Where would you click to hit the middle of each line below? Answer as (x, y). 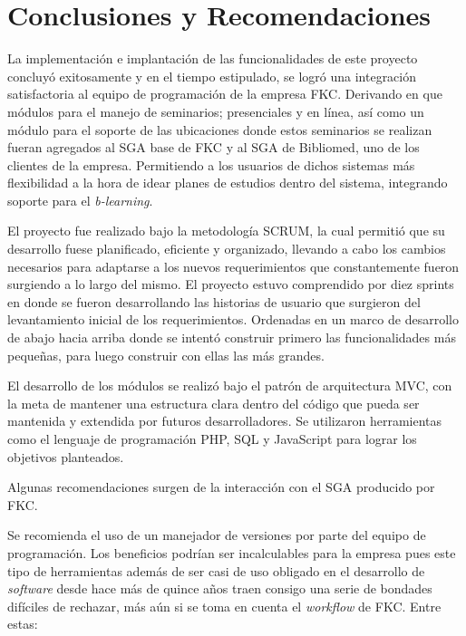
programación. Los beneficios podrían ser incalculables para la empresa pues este (232, 552)
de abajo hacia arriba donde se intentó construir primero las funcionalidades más (232, 337)
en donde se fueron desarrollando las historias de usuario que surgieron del (214, 301)
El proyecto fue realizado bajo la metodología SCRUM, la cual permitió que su (226, 231)
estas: (23, 624)
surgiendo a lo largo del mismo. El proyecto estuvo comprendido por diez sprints (231, 284)
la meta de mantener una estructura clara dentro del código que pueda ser (214, 403)
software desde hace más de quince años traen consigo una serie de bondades (220, 588)
